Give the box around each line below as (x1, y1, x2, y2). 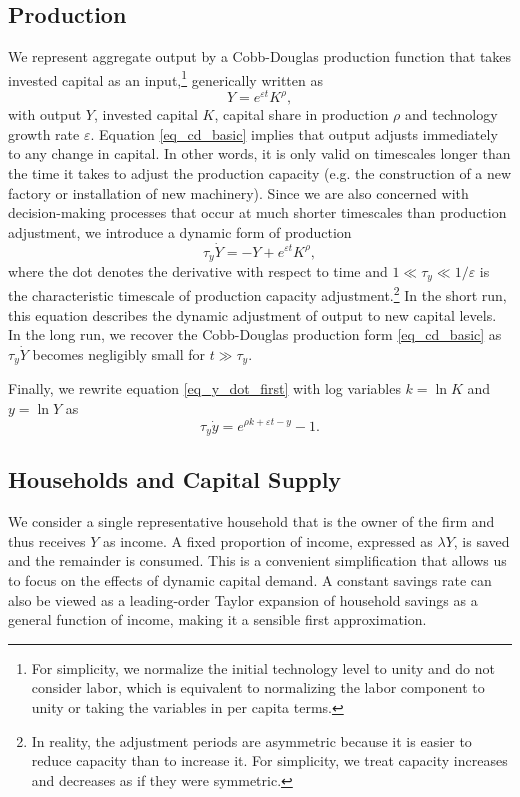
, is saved (453, 530, 510, 551)
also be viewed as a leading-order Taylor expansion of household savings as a (8, 589, 478, 610)
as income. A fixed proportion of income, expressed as (103, 530, 433, 551)
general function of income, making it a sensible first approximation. (8, 609, 427, 630)
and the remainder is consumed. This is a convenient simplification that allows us (8, 550, 507, 571)
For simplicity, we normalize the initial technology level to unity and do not (31, 657, 495, 678)
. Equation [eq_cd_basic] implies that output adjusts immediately (90, 123, 498, 144)
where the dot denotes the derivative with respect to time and (8, 260, 388, 281)
